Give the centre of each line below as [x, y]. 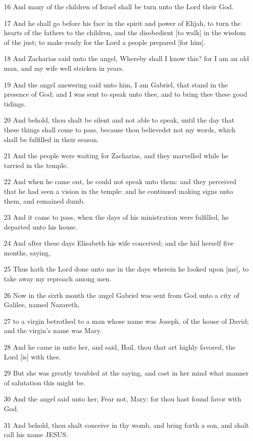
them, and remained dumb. [45, 200]
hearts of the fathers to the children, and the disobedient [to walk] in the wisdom [125, 32]
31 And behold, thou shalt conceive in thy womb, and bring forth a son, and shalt [126, 425]
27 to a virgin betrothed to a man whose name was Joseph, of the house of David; [126, 321]
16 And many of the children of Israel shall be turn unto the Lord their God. [119, 6]
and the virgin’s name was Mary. [53, 330]
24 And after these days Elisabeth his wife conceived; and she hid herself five [119, 243]
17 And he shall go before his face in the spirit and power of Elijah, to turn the [122, 23]
